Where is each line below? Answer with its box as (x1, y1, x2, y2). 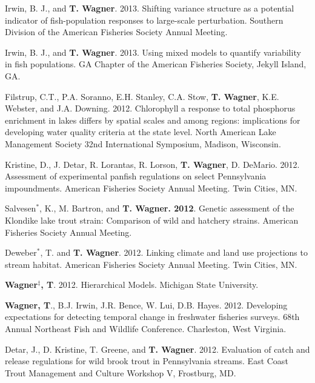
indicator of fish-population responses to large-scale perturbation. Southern (5, 13, 283, 26)
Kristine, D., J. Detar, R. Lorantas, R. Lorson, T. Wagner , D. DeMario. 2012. (5, 158, 300, 170)
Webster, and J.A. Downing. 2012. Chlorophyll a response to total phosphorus (5, 102, 296, 115)
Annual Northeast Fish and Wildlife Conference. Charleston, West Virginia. (5, 322, 287, 335)
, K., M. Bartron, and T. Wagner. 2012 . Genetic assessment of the (39, 202, 294, 215)
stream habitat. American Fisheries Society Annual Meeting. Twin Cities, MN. (5, 258, 297, 270)
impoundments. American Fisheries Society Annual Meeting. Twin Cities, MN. (5, 181, 297, 194)
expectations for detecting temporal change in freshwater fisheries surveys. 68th (5, 310, 300, 323)
